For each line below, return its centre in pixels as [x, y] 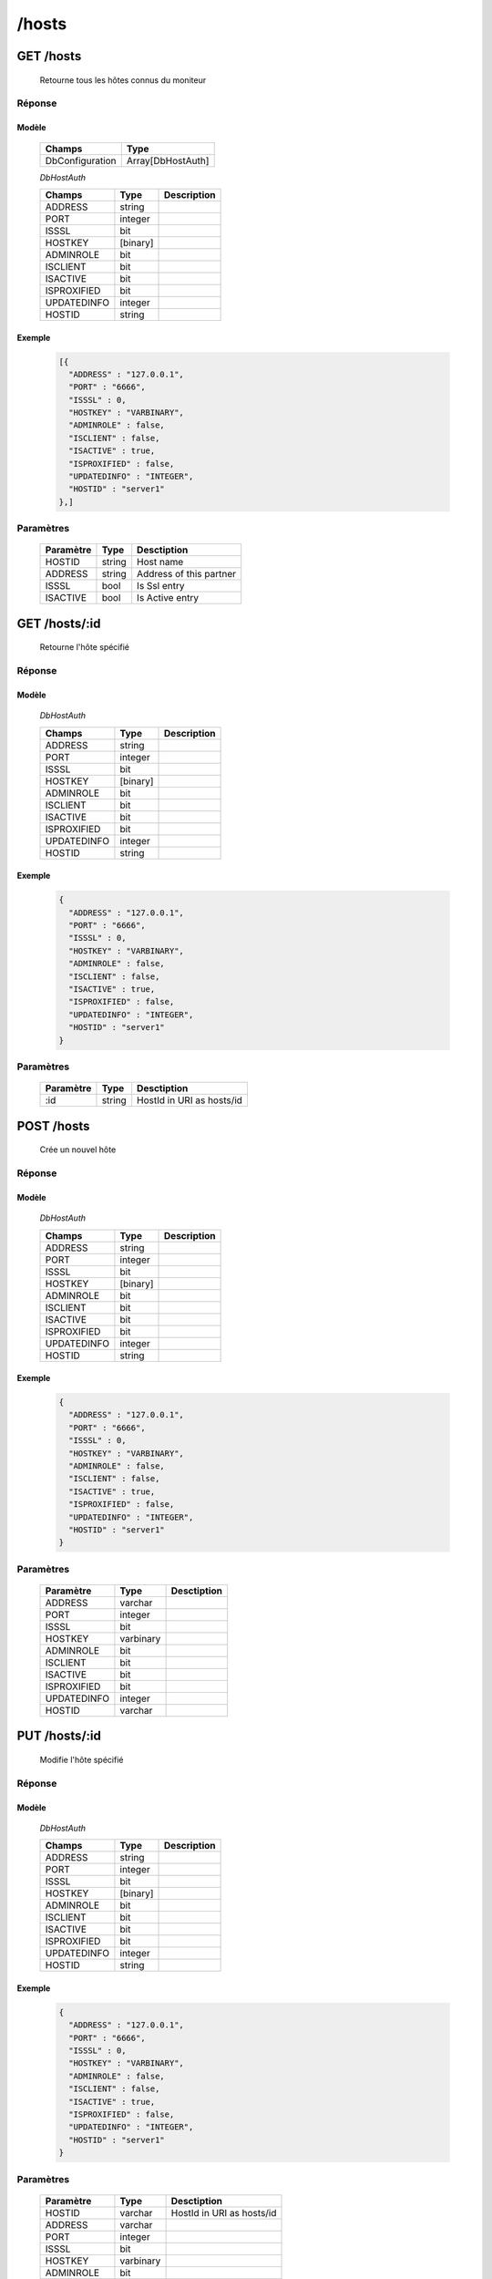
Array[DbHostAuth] [168, 160]
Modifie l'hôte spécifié [82, 1759]
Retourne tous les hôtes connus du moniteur [123, 80]
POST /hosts [53, 1126]
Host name [160, 562]
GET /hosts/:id [59, 623]
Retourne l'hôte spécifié [84, 647]
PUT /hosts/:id [59, 1736]
